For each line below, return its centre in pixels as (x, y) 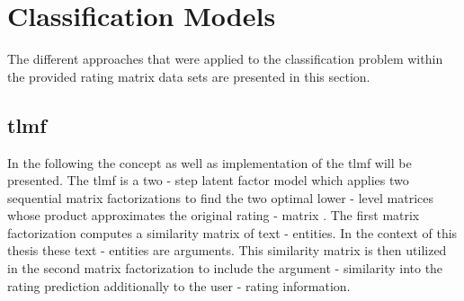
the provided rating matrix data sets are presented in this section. (189, 76)
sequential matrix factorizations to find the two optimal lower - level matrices (221, 197)
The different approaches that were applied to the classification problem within (225, 59)
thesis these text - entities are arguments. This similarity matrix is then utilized (227, 250)
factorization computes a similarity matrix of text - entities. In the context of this (232, 232)
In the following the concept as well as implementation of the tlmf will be (210, 162)
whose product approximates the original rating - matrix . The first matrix (214, 215)
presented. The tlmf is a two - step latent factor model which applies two (208, 180)
